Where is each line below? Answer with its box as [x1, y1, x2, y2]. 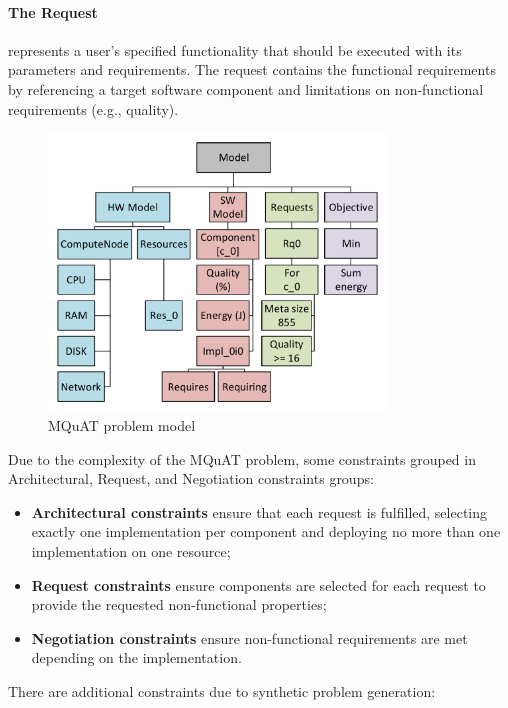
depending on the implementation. [31, 647, 242, 668]
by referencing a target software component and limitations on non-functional [8, 78, 484, 99]
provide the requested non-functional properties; [31, 594, 327, 615]
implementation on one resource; [31, 540, 231, 561]
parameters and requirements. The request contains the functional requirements [8, 59, 496, 80]
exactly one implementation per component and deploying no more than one [31, 521, 501, 542]
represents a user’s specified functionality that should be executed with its [8, 39, 462, 60]
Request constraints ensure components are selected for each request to [31, 574, 486, 595]
